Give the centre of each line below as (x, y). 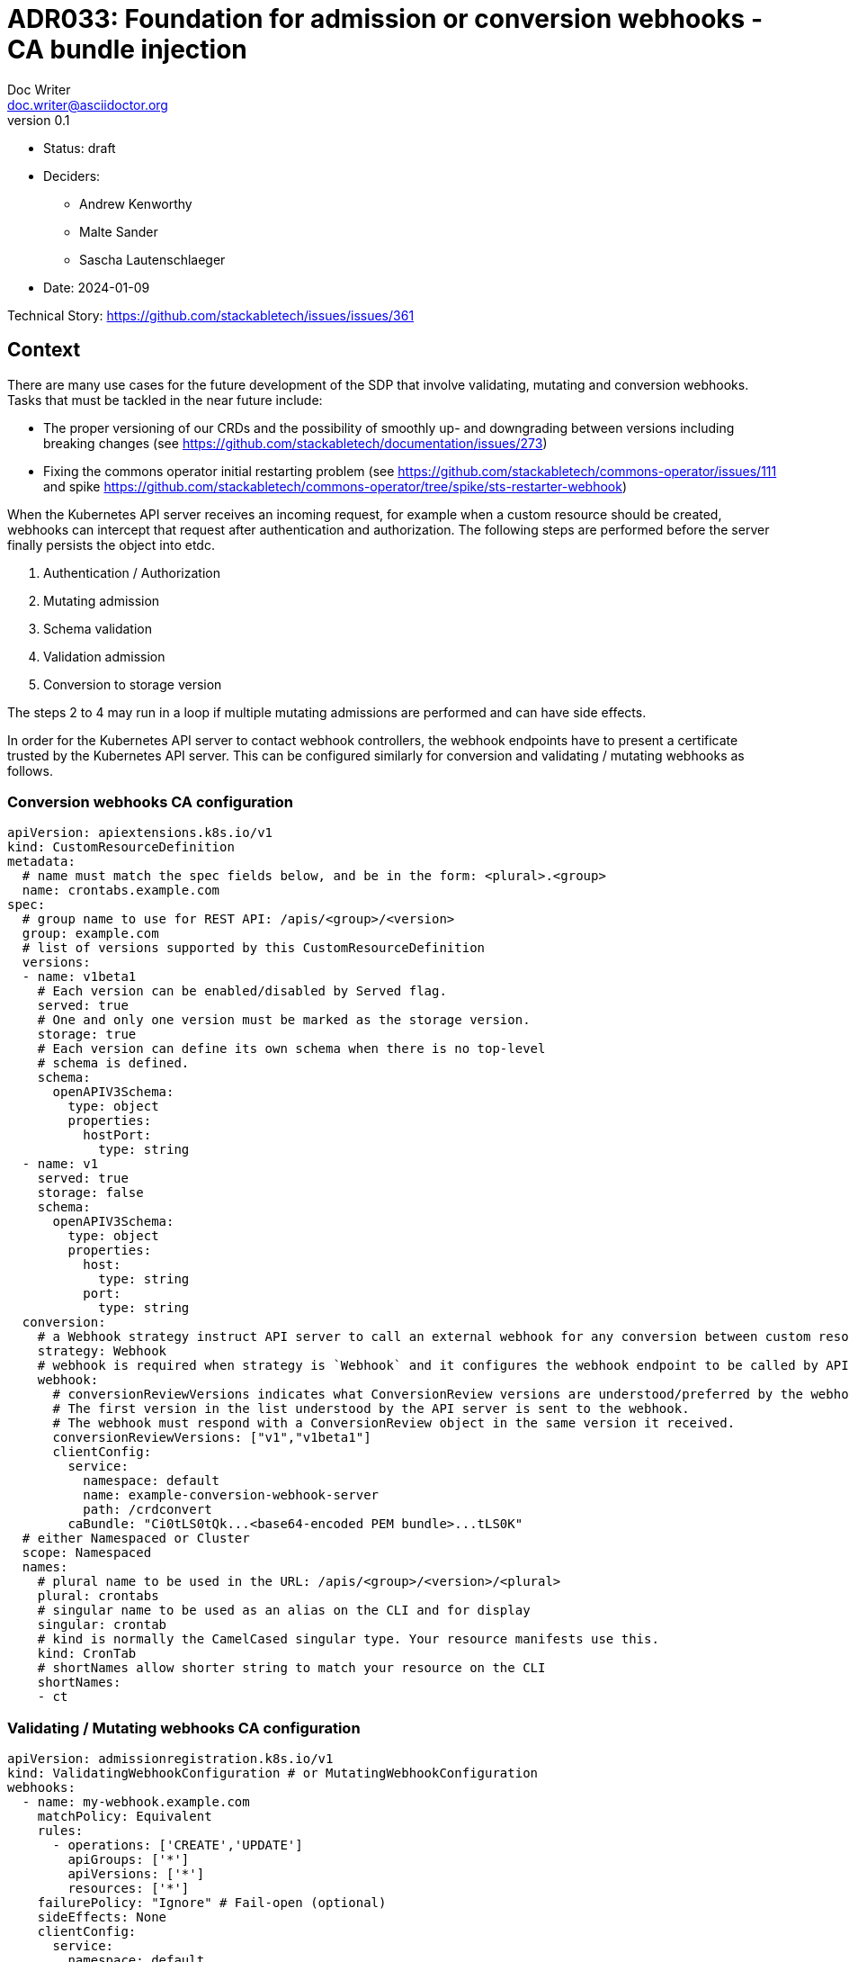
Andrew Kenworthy (136, 203)
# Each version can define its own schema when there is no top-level (291, 1049)
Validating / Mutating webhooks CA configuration (184, 1728)
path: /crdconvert (147, 1510)
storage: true (87, 1035)
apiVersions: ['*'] (136, 1874)
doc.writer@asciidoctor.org (88, 104)
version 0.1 (39, 120)
